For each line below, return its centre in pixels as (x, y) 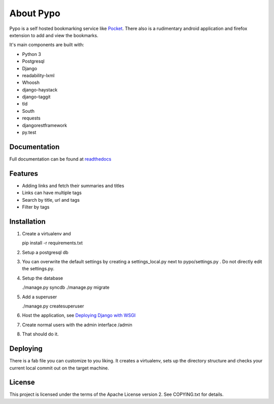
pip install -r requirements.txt (53, 243)
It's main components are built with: (47, 45)
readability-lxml (38, 75)
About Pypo (35, 13)
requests (31, 118)
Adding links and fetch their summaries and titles (73, 185)
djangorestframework (45, 125)
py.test (29, 133)
